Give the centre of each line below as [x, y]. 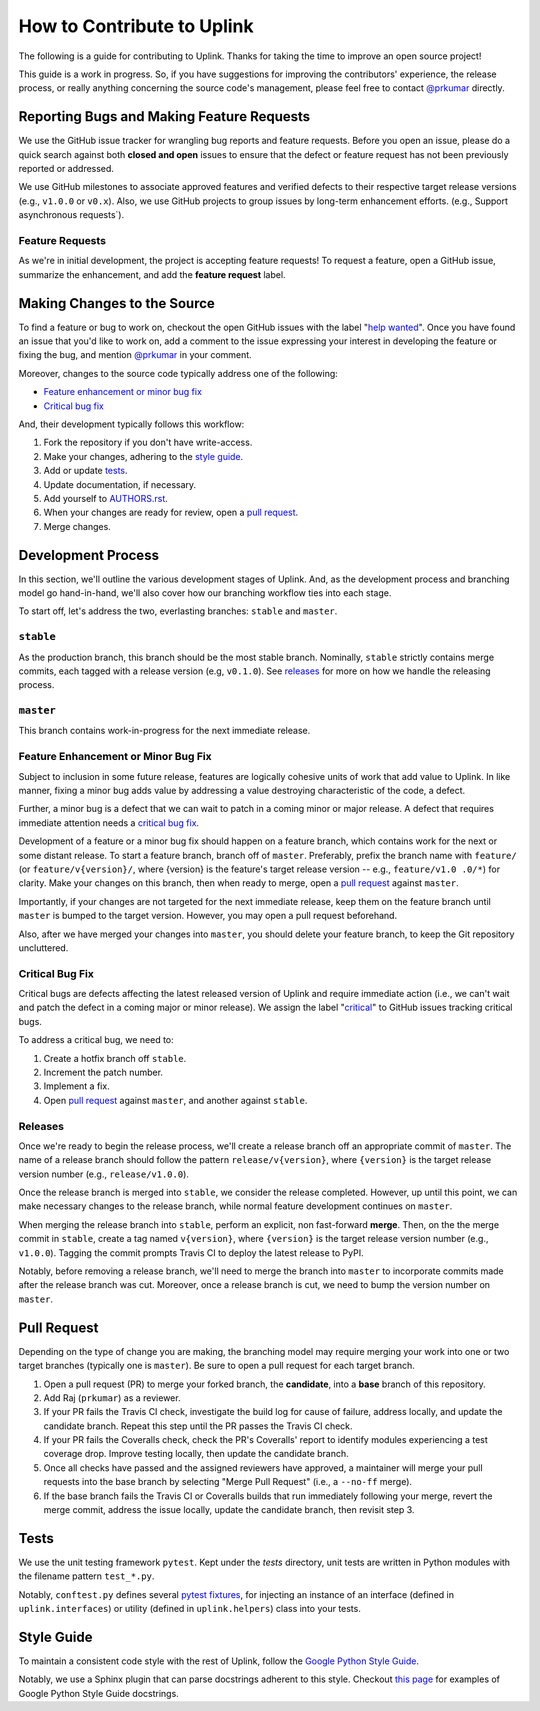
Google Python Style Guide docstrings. [98, 1693]
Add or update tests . [86, 471]
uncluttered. [43, 947]
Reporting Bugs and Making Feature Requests [164, 116]
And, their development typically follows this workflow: [131, 424]
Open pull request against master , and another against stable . [175, 1100]
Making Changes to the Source [116, 303]
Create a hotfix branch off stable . [115, 1058]
